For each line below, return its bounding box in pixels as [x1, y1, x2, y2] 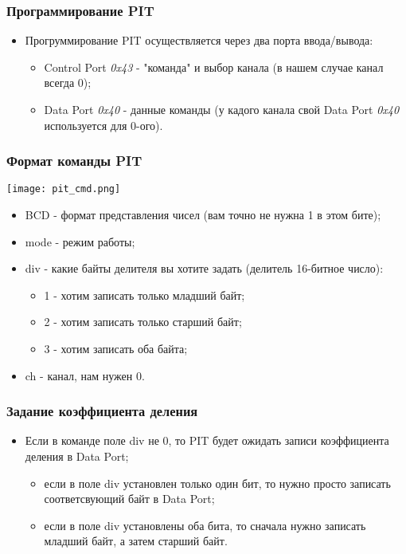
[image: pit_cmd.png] [6, 183, 121, 195]
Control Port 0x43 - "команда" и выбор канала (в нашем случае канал [44, 58, 384, 75]
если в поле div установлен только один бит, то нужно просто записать [44, 474, 391, 491]
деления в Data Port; [25, 448, 129, 465]
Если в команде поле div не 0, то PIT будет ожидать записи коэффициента [25, 432, 389, 449]
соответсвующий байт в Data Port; [44, 490, 215, 507]
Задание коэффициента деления [6, 401, 198, 421]
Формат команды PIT [6, 151, 142, 171]
